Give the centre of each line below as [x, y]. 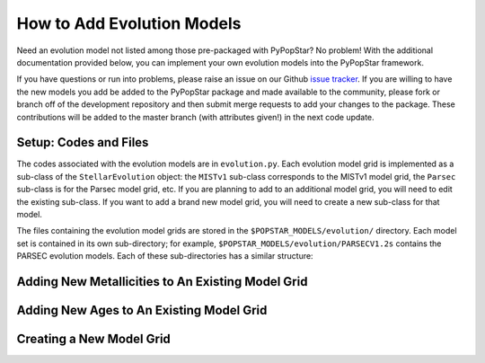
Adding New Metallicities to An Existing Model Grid [162, 282]
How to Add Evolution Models [129, 23]
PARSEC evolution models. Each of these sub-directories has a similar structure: [165, 256]
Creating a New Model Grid [93, 338]
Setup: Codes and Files [83, 142]
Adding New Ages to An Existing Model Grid [142, 310]
